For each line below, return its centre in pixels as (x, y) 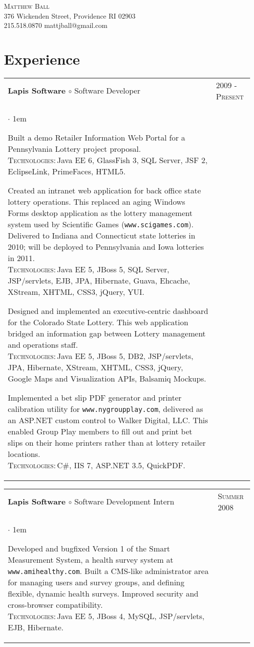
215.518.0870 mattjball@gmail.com (56, 25)
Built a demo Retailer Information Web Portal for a (97, 137)
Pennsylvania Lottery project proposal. (74, 148)
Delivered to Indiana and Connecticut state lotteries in (102, 235)
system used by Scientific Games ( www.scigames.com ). (101, 224)
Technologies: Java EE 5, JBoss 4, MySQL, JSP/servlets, (106, 616)
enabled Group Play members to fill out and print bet (100, 431)
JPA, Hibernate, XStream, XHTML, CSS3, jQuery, (95, 367)
